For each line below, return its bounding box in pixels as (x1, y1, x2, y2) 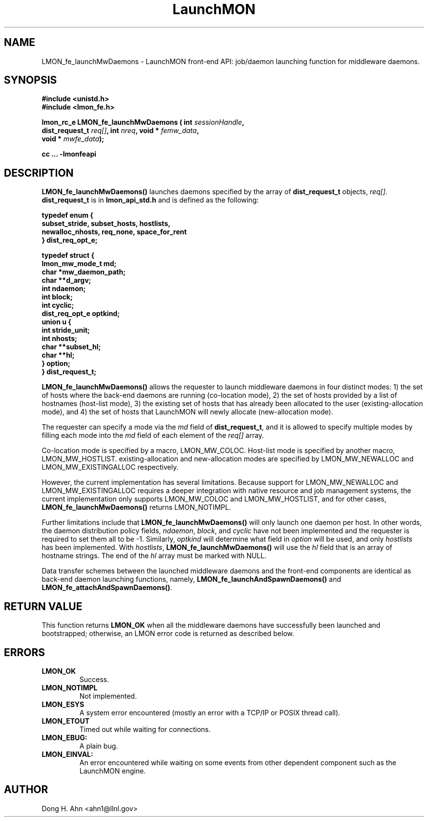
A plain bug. (79, 741, 118, 750)
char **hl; (42, 351, 75, 360)
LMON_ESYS (42, 700, 85, 708)
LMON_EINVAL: (42, 750, 93, 758)
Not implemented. (79, 691, 137, 700)
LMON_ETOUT (42, 716, 89, 725)
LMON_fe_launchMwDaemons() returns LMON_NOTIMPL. (42, 503, 231, 512)
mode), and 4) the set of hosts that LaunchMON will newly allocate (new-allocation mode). (42, 408, 333, 416)
